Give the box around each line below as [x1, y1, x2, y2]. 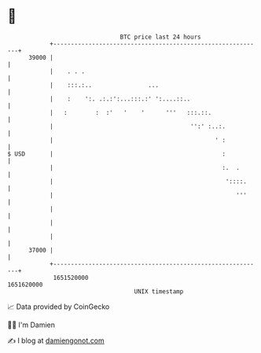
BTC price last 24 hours [119, 33, 201, 41]
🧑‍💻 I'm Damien [7, 320, 56, 329]
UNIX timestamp [134, 287, 184, 296]
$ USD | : [7, 149, 226, 158]
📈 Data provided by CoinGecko [7, 302, 110, 311]
